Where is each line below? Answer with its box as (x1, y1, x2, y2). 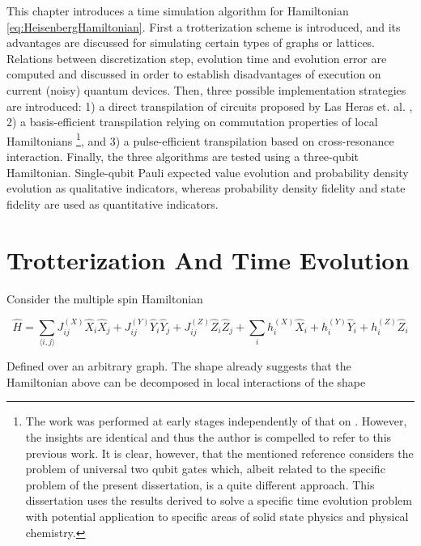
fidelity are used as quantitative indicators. (6, 195, 219, 212)
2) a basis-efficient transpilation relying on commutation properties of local (6, 113, 378, 130)
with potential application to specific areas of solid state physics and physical (25, 507, 409, 524)
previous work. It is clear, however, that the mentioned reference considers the (25, 444, 414, 461)
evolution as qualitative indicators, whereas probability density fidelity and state (6, 180, 406, 197)
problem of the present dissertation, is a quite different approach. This (25, 476, 375, 493)
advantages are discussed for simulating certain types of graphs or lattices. (6, 34, 376, 51)
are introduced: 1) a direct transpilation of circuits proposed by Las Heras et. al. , (6, 97, 413, 114)
